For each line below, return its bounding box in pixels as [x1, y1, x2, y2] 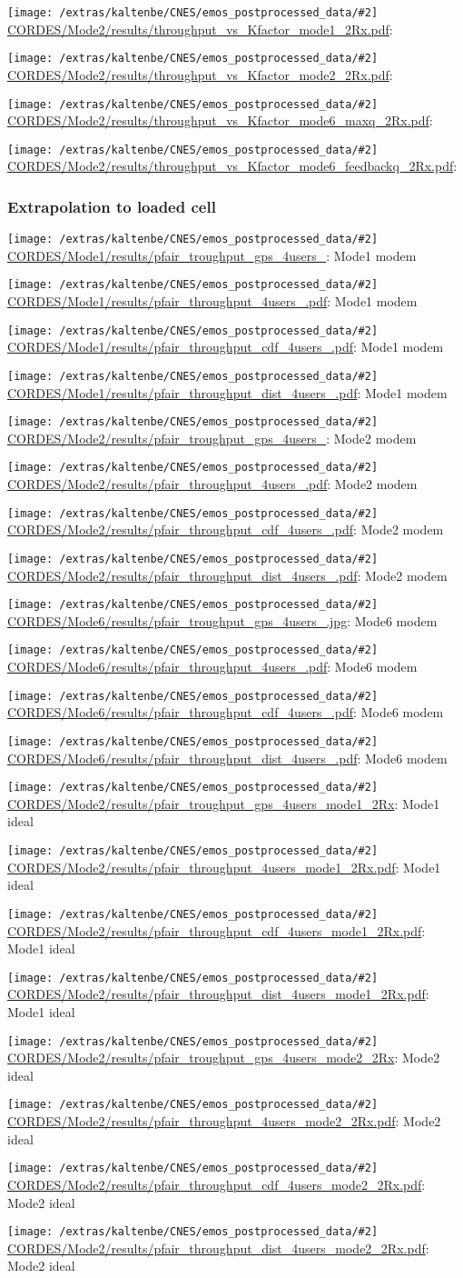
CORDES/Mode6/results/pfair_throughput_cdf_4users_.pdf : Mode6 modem [7, 703, 444, 722]
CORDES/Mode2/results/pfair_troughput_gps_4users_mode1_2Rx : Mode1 [7, 794, 440, 813]
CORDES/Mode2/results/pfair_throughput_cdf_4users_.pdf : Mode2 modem [7, 520, 444, 539]
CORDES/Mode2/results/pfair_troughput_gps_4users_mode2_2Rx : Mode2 [7, 1048, 440, 1067]
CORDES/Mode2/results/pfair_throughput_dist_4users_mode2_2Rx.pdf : [7, 1238, 429, 1257]
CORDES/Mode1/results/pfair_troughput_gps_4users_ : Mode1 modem [7, 245, 417, 265]
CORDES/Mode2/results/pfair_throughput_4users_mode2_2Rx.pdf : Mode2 [7, 1112, 441, 1131]
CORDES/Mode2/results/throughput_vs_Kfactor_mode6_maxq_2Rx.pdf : [7, 111, 433, 130]
